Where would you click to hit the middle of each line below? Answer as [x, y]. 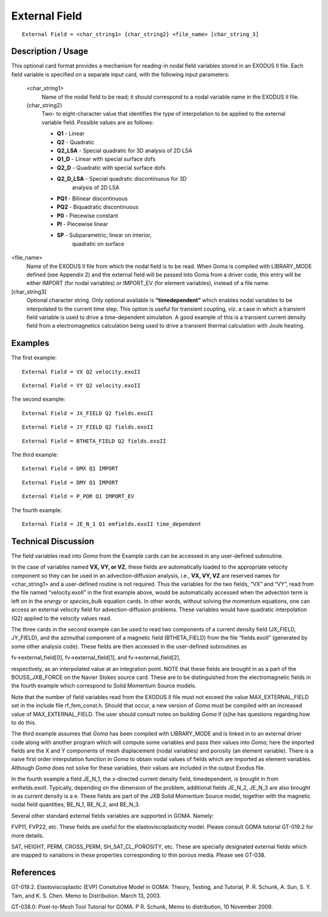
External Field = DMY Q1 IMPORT [70, 482]
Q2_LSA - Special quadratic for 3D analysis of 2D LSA [125, 150]
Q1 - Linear [71, 133]
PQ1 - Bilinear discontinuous [92, 199]
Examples [30, 343]
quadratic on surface [98, 244]
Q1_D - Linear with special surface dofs [106, 159]
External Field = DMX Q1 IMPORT [70, 469]
